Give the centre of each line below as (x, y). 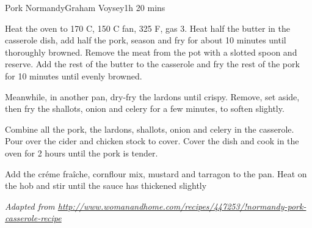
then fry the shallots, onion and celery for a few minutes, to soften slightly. (145, 108)
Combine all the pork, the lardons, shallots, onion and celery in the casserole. (150, 129)
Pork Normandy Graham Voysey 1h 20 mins (85, 7)
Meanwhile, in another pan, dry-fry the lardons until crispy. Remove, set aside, (152, 96)
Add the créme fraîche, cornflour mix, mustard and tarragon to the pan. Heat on (156, 173)
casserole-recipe (33, 218)
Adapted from (30, 206)
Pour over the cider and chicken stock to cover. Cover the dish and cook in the (152, 141)
